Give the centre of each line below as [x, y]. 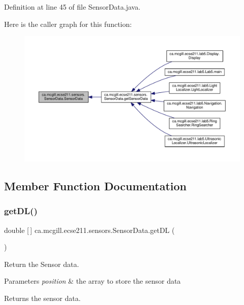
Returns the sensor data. [42, 298]
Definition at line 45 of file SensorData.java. [72, 7]
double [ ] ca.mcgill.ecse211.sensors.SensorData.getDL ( [89, 230]
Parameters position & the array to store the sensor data [93, 281]
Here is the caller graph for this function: [68, 24]
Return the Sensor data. [42, 264]
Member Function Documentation [96, 185]
